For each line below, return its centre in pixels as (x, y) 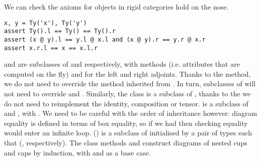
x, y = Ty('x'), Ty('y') (46, 23)
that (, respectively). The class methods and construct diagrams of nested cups (126, 142)
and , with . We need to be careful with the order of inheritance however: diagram (131, 113)
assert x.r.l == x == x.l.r (51, 48)
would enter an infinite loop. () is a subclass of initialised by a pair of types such (128, 133)
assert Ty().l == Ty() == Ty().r (60, 31)
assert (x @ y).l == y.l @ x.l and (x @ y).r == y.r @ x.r (105, 39)
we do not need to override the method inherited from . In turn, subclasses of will (130, 84)
